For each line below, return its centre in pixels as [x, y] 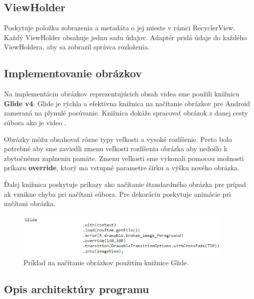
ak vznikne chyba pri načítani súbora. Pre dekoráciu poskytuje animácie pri [117, 194]
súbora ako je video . [35, 122]
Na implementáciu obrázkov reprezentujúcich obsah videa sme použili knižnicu [122, 94]
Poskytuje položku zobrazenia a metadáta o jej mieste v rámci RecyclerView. [120, 28]
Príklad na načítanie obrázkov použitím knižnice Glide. [106, 263]
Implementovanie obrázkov [73, 73]
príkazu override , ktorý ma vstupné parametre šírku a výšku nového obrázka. [122, 168]
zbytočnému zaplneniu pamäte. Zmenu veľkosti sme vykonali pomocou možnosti [124, 158]
